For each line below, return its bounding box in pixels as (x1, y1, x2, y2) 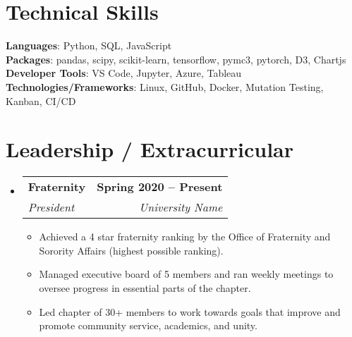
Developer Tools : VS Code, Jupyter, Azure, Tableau (6, 66, 242, 80)
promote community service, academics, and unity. (39, 318, 257, 333)
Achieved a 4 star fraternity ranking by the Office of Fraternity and (39, 229, 331, 244)
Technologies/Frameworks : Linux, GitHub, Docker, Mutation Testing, (6, 79, 324, 94)
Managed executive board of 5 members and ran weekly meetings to (39, 266, 334, 281)
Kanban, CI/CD (6, 93, 76, 108)
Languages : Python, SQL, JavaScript (6, 38, 172, 53)
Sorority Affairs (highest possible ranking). (39, 243, 224, 257)
